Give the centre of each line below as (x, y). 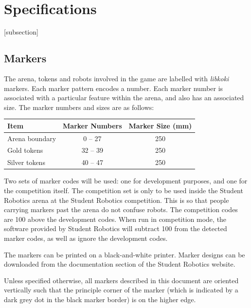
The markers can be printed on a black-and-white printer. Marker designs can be (125, 254)
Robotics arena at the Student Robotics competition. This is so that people (117, 200)
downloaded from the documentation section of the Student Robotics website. (120, 264)
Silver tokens (26, 162)
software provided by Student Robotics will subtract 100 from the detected (116, 228)
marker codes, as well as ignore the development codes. (86, 238)
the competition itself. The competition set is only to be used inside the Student (124, 190)
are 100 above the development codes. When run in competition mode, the (115, 219)
